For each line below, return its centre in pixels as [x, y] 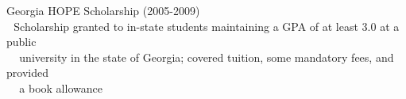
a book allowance [61, 88]
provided [27, 72]
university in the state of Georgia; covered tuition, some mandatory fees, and [207, 57]
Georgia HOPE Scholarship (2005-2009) [103, 10]
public [21, 42]
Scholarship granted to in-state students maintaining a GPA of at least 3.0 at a [207, 26]
